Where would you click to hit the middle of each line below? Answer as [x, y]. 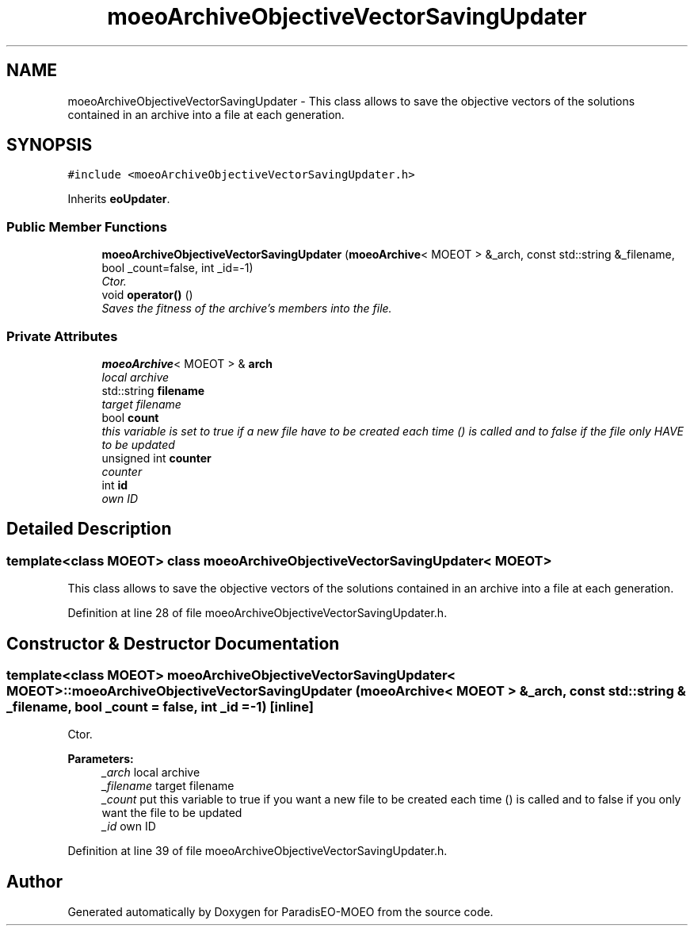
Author [34, 881]
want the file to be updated [172, 813]
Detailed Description [89, 529]
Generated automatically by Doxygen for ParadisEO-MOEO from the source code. [280, 912]
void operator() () [147, 295]
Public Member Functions [87, 226]
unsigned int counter [156, 458]
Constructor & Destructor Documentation [173, 643]
